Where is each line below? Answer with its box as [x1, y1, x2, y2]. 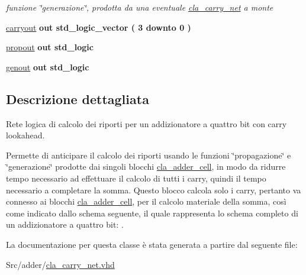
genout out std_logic [6, 60, 89, 73]
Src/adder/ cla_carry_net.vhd [6, 258, 115, 270]
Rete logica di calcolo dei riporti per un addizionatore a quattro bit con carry [6, 117, 287, 130]
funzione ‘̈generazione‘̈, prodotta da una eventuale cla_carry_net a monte [6, 1, 273, 13]
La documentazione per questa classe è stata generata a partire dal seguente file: [6, 238, 298, 250]
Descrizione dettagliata [6, 89, 149, 108]
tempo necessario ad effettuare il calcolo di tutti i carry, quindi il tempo [6, 172, 266, 184]
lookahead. [6, 129, 45, 141]
